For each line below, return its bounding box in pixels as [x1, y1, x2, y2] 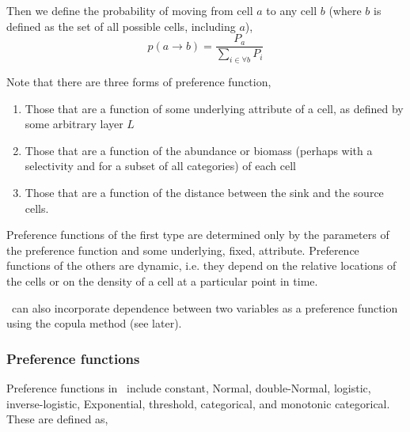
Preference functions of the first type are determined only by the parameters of [6, 226, 389, 243]
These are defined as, [6, 411, 108, 427]
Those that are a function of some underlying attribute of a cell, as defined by [25, 100, 404, 116]
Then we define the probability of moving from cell [6, 2, 253, 18]
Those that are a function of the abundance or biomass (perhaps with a [25, 142, 373, 158]
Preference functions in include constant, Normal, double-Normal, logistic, [6, 379, 371, 396]
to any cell [266, 2, 317, 18]
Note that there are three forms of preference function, [6, 74, 271, 90]
